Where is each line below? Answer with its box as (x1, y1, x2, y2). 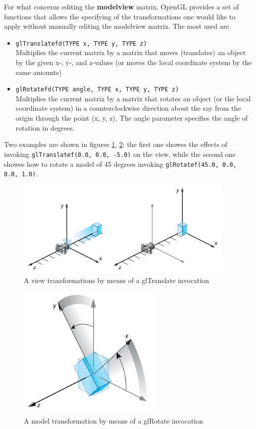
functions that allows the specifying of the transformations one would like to (4, 11, 236, 21)
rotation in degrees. (15, 122, 75, 133)
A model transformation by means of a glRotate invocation (24, 415, 204, 426)
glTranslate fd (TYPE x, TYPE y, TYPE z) (15, 40, 147, 47)
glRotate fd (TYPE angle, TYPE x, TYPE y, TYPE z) (15, 86, 179, 93)
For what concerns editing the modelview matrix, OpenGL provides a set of (4, 1, 239, 11)
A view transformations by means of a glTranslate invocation (24, 275, 209, 285)
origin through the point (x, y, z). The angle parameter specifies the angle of (15, 113, 248, 123)
